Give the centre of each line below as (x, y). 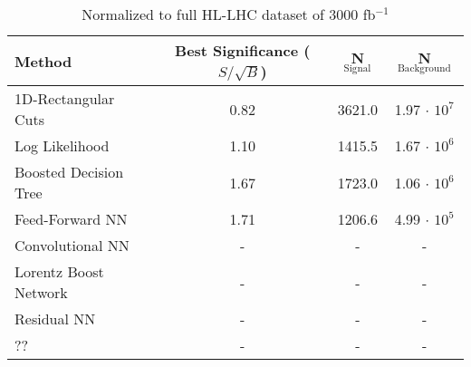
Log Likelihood (62, 145)
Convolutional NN (72, 245)
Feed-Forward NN (71, 219)
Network (41, 292)
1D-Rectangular (65, 98)
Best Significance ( (243, 50)
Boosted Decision (69, 172)
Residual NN (55, 319)
